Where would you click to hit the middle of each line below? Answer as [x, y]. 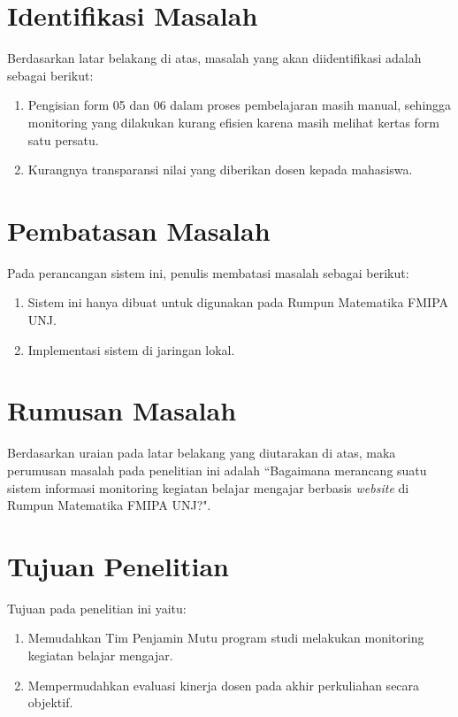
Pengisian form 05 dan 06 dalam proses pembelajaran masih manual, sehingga [240, 105]
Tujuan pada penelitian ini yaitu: [97, 608]
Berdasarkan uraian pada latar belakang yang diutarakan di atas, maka [202, 453]
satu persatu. [63, 139]
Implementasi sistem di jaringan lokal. [131, 349]
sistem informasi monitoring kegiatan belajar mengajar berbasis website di [208, 487]
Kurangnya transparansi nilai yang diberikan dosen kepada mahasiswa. [220, 170]
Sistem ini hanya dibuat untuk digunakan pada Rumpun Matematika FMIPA [238, 302]
